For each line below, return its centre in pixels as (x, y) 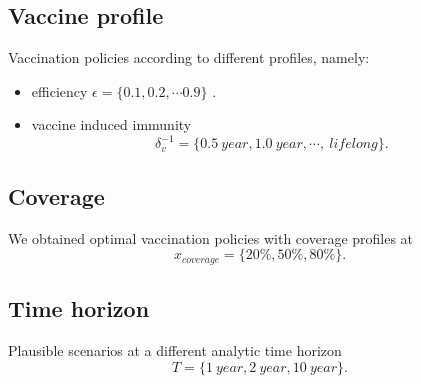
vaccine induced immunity (111, 124)
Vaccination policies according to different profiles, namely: (189, 57)
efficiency (59, 90)
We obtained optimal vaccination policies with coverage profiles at (211, 237)
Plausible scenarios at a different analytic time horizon (175, 349)
